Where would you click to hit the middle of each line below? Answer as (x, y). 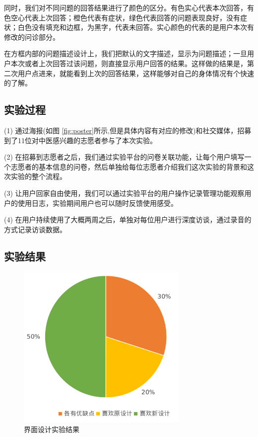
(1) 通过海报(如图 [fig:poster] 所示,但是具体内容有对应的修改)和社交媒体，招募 (128, 130)
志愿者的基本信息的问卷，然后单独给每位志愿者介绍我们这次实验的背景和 (129, 166)
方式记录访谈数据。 (35, 229)
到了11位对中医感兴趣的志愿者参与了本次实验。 (80, 140)
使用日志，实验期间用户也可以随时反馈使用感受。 (97, 203)
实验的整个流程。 (38, 176)
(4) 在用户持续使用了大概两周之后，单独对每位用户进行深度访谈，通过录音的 (128, 219)
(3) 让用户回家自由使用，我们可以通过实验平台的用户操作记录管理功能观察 (124, 193)
